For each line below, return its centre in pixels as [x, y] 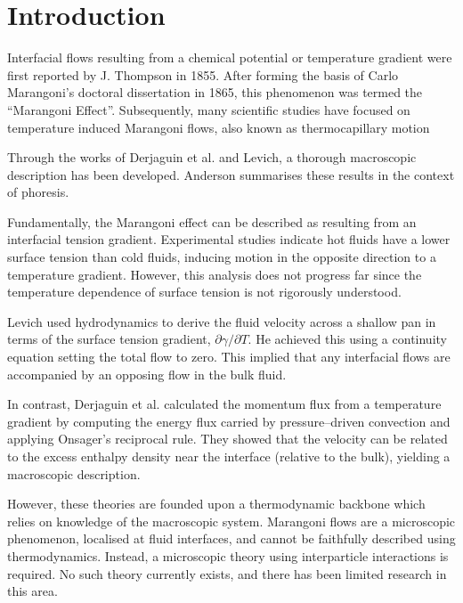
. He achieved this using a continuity [347, 339]
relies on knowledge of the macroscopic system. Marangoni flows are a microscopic [231, 521]
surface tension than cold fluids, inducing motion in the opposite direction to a [222, 257]
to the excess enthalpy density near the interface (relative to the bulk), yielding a [229, 456]
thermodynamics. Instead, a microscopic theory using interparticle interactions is [228, 555]
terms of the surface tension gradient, [109, 339]
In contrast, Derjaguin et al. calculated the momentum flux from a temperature [224, 404]
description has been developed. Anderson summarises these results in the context [231, 174]
